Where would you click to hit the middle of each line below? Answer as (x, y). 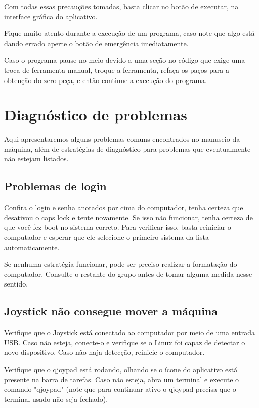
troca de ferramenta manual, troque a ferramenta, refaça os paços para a (117, 70)
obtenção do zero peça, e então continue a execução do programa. (106, 80)
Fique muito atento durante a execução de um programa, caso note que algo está (129, 33)
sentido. (16, 284)
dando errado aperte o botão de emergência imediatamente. (96, 43)
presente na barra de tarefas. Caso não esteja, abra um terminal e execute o (122, 379)
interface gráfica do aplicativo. (51, 16)
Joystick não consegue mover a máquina (111, 311)
